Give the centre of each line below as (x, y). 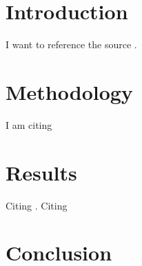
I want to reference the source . (71, 44)
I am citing (29, 124)
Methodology (69, 91)
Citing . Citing (37, 205)
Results (41, 172)
